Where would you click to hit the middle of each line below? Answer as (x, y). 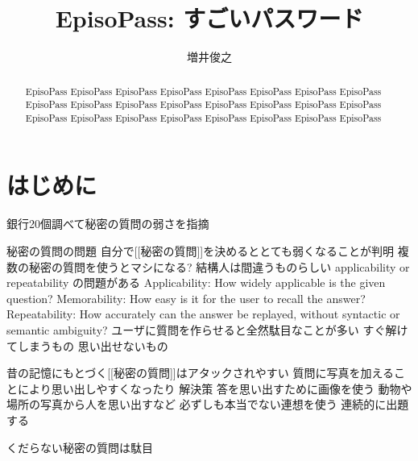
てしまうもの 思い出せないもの (87, 345)
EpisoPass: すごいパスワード (209, 18)
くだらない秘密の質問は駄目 (80, 447)
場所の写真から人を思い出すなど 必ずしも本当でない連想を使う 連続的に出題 (208, 404)
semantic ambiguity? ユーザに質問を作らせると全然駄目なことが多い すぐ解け (207, 329)
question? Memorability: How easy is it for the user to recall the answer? (186, 298)
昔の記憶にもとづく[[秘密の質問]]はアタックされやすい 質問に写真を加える (200, 373)
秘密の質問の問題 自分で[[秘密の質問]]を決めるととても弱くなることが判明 (201, 251)
